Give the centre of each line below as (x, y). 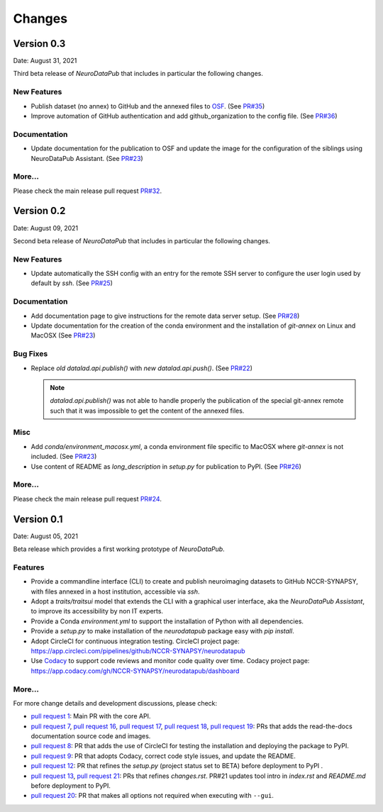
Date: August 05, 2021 (45, 536)
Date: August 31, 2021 (45, 61)
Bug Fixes (30, 354)
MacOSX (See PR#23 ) (63, 335)
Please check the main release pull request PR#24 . (88, 499)
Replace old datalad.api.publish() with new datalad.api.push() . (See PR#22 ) (142, 368)
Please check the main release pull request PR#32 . (88, 191)
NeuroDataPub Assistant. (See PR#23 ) (87, 158)
